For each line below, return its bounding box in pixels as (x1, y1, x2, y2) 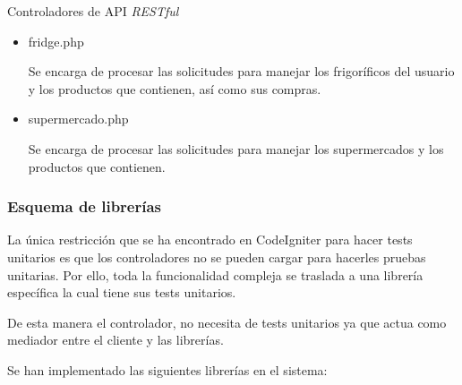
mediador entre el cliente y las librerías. (7, 330, 224, 349)
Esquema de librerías (7, 195, 162, 218)
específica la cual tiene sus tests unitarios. (7, 283, 236, 302)
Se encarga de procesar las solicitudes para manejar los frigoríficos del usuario (28, 62, 455, 81)
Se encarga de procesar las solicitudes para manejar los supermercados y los (28, 139, 444, 158)
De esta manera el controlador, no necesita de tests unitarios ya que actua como (7, 312, 447, 331)
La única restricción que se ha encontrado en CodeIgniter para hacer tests (7, 230, 413, 249)
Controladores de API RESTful (7, 2, 179, 20)
